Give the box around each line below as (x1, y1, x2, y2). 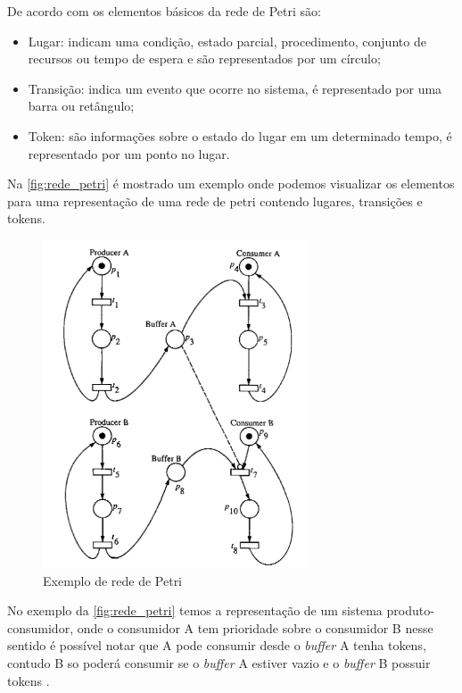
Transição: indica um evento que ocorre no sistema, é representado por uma (28, 79, 442, 97)
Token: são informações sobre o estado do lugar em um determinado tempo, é (28, 126, 452, 145)
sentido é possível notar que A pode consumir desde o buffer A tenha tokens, (7, 636, 426, 655)
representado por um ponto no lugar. (28, 144, 230, 163)
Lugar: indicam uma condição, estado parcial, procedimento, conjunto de (28, 31, 426, 50)
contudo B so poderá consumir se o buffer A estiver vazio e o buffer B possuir (7, 653, 431, 672)
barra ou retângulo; (28, 96, 135, 115)
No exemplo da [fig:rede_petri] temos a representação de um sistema (7, 601, 383, 620)
